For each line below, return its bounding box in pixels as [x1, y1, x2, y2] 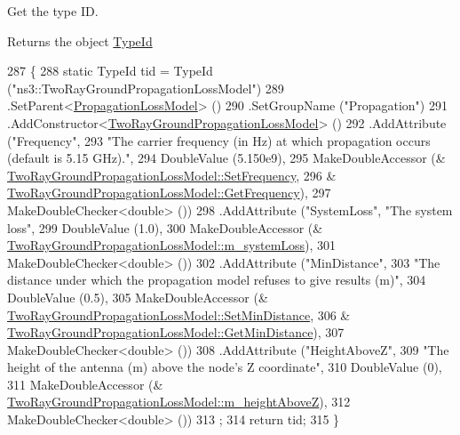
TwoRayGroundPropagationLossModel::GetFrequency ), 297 [7, 183, 331, 202]
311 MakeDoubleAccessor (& [7, 375, 163, 393]
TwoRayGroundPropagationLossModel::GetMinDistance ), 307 [7, 323, 345, 342]
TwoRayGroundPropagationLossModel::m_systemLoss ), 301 [7, 236, 337, 254]
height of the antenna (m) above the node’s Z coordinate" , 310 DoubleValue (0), [7, 358, 442, 376]
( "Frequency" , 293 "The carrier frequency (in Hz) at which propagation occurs [7, 131, 431, 149]
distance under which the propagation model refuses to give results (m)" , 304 [7, 270, 426, 289]
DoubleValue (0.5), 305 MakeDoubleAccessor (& [7, 287, 268, 306]
